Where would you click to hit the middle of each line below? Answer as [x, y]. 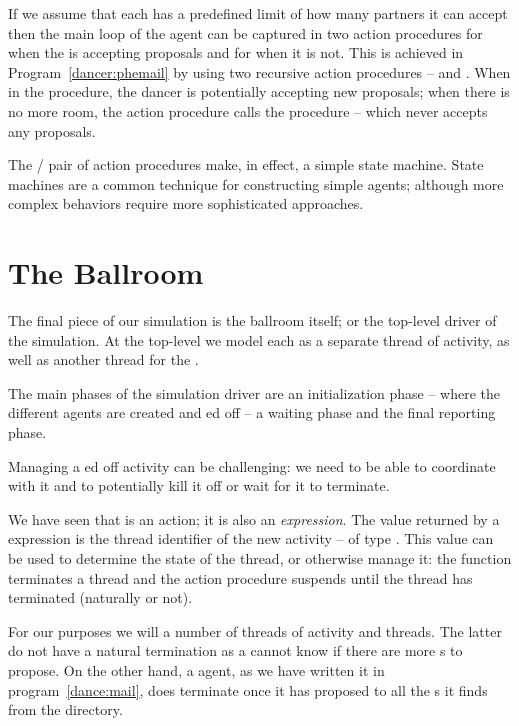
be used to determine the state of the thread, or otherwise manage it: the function [260, 558]
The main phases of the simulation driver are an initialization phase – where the [254, 392]
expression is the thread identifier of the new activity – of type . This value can [251, 538]
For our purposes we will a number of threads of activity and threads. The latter [255, 630]
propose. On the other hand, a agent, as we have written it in [196, 669]
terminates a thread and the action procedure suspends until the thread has [240, 577]
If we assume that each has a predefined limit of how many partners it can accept [258, 13]
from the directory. [65, 709]
